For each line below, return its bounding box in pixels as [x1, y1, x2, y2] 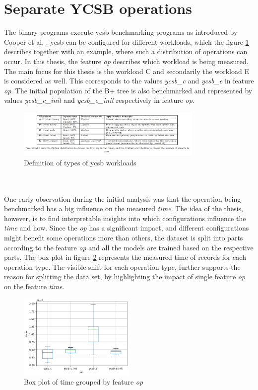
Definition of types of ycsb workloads [24, 157, 136, 167]
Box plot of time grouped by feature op [24, 377, 143, 387]
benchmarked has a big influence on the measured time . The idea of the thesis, [4, 203, 243, 214]
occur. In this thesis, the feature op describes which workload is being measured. [4, 56, 249, 66]
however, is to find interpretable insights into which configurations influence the [4, 213, 246, 223]
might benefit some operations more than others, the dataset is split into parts [4, 233, 243, 243]
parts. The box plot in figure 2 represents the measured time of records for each [4, 252, 246, 262]
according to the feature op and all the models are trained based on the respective [4, 242, 254, 252]
